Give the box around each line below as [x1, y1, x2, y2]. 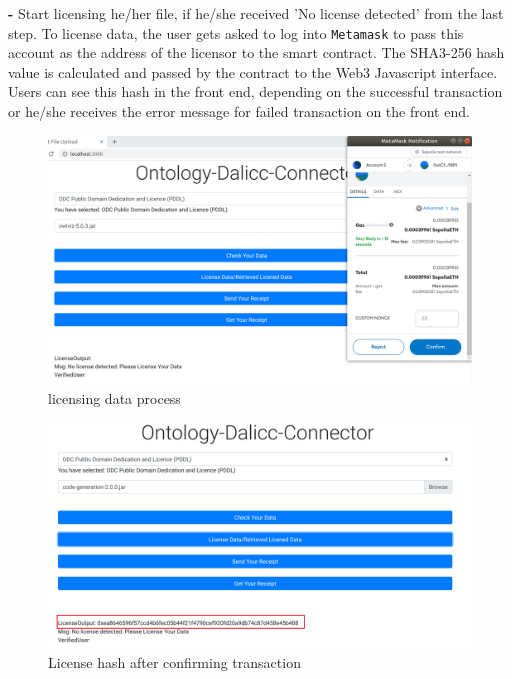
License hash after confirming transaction [48, 651, 301, 672]
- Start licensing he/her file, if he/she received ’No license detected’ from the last [8, 3, 504, 23]
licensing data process [48, 387, 181, 408]
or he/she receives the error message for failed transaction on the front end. [8, 101, 470, 122]
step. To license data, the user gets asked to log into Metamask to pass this [8, 22, 464, 43]
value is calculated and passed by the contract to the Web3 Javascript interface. [8, 61, 498, 82]
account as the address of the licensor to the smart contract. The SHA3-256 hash [8, 42, 505, 63]
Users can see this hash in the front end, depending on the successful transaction [8, 81, 503, 102]
